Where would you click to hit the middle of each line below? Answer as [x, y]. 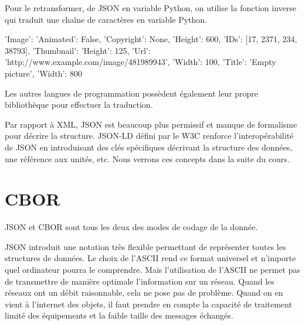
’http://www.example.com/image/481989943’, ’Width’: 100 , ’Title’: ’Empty [140, 62]
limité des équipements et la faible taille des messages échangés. [119, 315]
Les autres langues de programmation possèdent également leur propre [132, 93]
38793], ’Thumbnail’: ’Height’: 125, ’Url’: [78, 50]
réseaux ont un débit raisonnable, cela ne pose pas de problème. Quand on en [144, 292]
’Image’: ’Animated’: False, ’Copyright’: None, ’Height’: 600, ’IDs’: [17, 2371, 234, [151, 39]
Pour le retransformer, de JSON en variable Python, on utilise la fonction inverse [150, 8]
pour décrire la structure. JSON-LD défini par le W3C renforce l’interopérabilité [149, 136]
